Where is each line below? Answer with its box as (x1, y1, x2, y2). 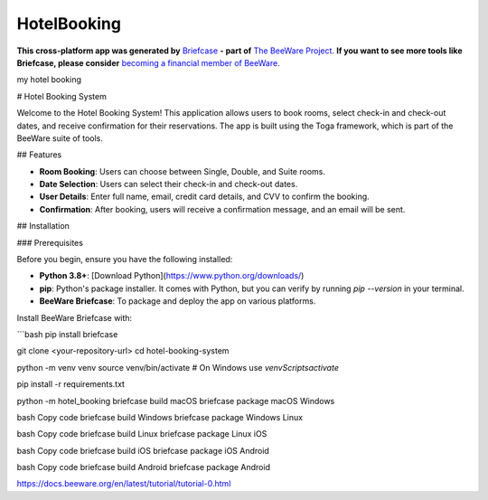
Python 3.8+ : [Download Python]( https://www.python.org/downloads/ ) (39, 270, 305, 281)
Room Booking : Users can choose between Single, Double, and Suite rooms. (39, 165, 325, 176)
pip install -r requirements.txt (16, 379, 126, 390)
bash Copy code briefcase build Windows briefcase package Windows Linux (16, 411, 303, 422)
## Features (16, 149, 62, 160)
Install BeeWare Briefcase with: (16, 312, 133, 323)
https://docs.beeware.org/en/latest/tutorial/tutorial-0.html (16, 478, 231, 489)
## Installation (16, 221, 70, 231)
